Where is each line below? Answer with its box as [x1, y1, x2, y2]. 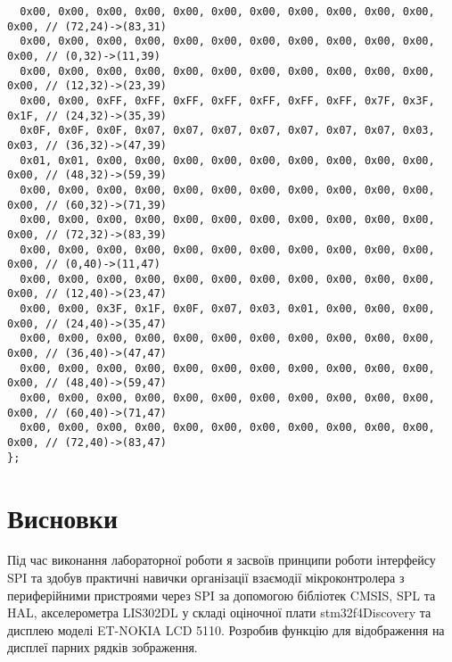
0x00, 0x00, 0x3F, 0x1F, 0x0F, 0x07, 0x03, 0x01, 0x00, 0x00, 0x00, [20, 302, 435, 316]
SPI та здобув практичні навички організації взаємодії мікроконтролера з [7, 568, 405, 587]
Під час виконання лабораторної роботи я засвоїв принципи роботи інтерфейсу [7, 550, 436, 569]
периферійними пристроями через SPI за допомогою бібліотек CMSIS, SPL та [7, 585, 436, 604]
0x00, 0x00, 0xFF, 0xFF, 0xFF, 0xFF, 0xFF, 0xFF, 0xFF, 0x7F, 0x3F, [20, 94, 435, 107]
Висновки [7, 499, 119, 535]
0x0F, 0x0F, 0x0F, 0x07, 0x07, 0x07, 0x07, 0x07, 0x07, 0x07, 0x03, [20, 124, 435, 137]
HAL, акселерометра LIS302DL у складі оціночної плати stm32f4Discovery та [7, 603, 431, 622]
